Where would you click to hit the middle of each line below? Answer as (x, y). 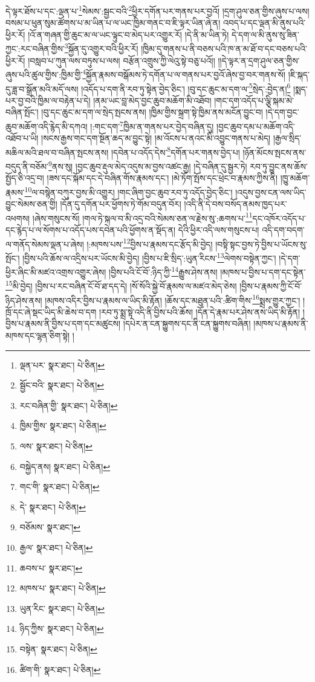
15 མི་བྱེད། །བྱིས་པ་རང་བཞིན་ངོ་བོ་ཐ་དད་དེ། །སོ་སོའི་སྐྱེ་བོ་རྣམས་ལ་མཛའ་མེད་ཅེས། (121, 285)
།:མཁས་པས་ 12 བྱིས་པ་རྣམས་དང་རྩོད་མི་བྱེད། (150, 243)
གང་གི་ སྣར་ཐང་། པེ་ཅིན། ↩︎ (60, 487)
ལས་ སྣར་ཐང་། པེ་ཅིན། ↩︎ (56, 446)
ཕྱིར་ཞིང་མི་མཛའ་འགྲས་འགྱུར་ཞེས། (56, 272)
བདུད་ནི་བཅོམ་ (27, 166)
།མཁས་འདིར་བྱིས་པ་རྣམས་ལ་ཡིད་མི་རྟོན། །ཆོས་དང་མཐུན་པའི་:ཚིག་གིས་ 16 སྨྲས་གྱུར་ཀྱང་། (173, 299)
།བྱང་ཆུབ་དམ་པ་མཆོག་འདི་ (255, 126)
